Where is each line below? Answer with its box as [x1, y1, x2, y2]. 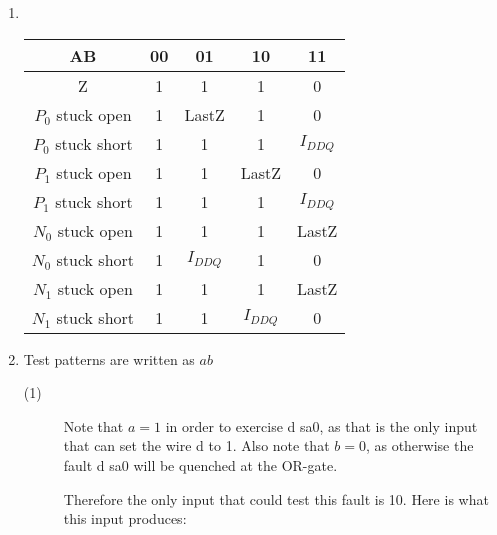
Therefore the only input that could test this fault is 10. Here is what [63, 488, 489, 509]
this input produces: [63, 508, 187, 529]
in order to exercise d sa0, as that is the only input [165, 415, 478, 436]
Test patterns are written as [23, 348, 195, 369]
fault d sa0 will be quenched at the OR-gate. [63, 454, 338, 475]
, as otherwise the [365, 435, 474, 456]
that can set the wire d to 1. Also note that [63, 435, 330, 456]
